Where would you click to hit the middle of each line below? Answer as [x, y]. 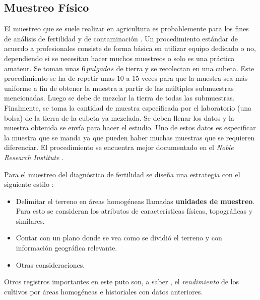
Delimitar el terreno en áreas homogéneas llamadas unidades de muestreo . [135, 201]
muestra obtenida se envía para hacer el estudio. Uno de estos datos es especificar [130, 128]
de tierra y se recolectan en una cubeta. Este [185, 68]
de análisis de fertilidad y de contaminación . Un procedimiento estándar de [121, 38]
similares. [30, 220]
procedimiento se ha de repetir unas [59, 78]
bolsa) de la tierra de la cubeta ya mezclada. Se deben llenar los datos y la [119, 117]
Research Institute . [34, 157]
